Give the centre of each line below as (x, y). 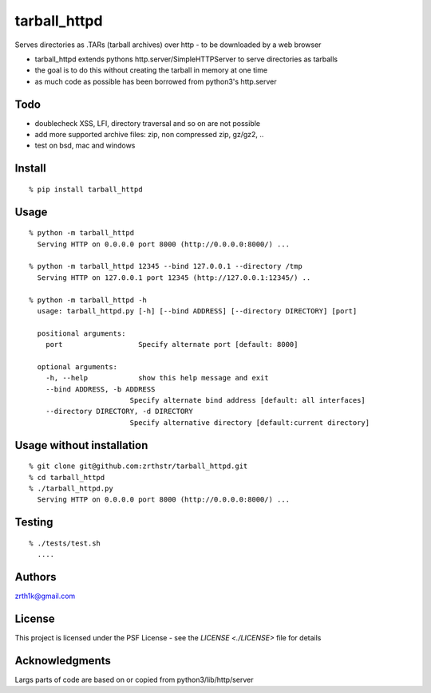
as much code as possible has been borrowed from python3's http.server (156, 81)
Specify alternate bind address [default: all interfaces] (248, 400)
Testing (34, 522)
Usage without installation (81, 445)
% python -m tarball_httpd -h (88, 300)
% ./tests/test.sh (65, 543)
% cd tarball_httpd (67, 477)
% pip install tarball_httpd (86, 189)
